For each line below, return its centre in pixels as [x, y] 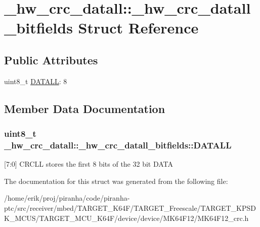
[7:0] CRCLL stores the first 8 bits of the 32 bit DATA [89, 164]
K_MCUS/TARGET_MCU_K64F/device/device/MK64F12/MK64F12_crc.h [126, 218]
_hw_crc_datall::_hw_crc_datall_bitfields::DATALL [118, 145]
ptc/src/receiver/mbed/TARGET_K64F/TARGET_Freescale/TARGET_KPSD [130, 208]
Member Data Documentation [85, 108]
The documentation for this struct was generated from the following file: [116, 181]
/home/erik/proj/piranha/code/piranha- [67, 198]
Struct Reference [138, 28]
